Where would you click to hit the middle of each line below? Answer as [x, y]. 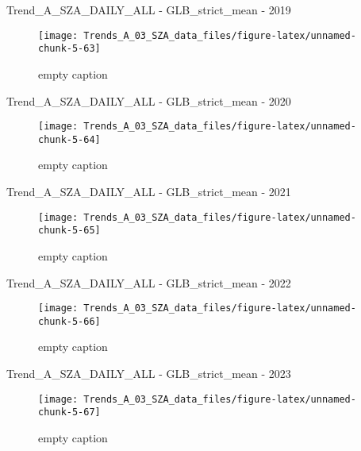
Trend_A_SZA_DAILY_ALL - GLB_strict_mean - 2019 [149, 10]
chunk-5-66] [69, 321]
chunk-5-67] [69, 412]
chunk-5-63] [69, 49]
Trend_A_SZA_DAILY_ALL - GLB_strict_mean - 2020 [149, 100]
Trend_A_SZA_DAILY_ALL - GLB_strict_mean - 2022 [149, 282]
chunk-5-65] [69, 231]
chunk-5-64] [69, 139]
